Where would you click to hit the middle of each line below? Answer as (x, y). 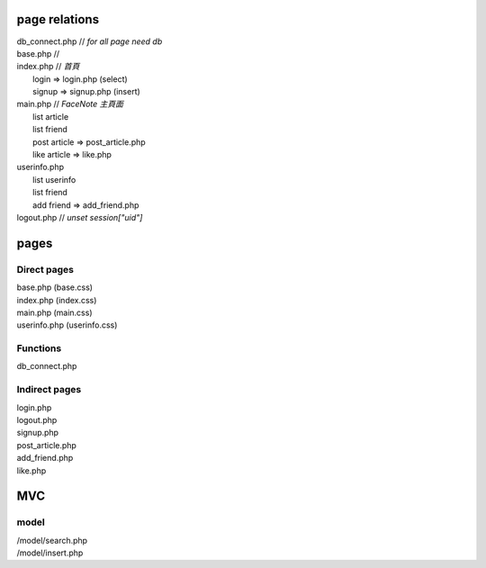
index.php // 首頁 (48, 67)
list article (51, 116)
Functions (39, 348)
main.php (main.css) (54, 312)
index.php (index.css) (57, 300)
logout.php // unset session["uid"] (80, 217)
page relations (58, 19)
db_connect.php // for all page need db (90, 41)
